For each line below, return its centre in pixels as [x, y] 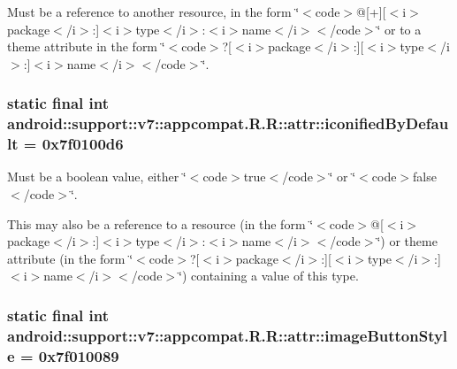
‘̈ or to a [399, 29]
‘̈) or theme [407, 241]
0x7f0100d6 [83, 144]
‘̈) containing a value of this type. [269, 276]
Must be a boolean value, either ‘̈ [97, 177]
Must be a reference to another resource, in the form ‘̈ [153, 12]
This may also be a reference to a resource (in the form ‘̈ [160, 223]
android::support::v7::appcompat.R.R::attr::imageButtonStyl [228, 335]
